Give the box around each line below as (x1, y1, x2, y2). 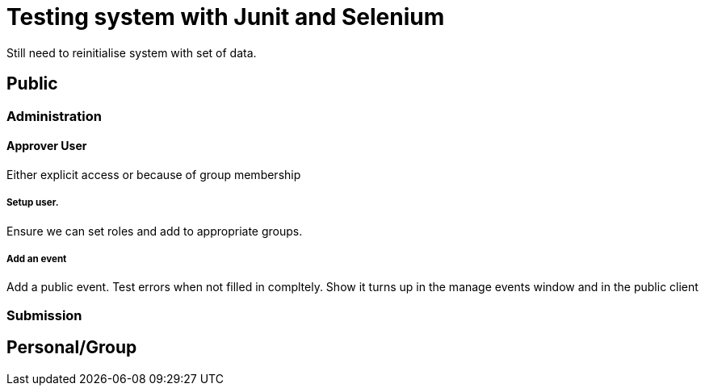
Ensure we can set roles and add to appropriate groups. (6, 223, 303, 238)
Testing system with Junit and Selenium (6, 3, 445, 31)
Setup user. (6, 197, 59, 209)
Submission (6, 307, 82, 323)
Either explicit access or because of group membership (6, 167, 301, 181)
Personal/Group (6, 337, 137, 358)
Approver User (6, 139, 87, 153)
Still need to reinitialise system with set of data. (6, 45, 257, 60)
